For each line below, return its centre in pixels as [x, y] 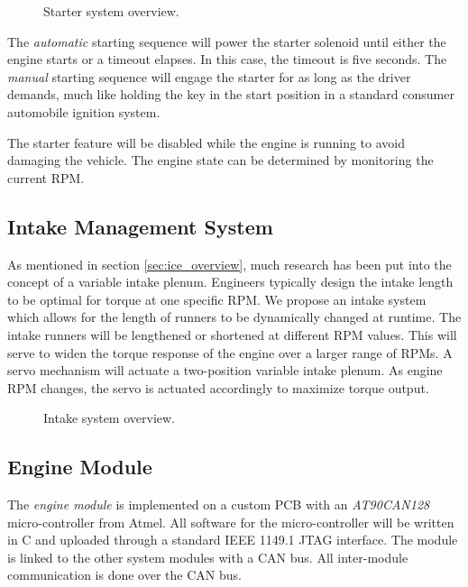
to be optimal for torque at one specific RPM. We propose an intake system [217, 299]
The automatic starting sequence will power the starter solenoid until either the [227, 41]
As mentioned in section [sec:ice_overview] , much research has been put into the [229, 264]
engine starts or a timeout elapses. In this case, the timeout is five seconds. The [227, 59]
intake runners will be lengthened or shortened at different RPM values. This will [232, 334]
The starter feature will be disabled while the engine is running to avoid [206, 142]
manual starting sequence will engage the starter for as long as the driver [209, 76]
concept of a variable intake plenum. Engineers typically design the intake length [230, 282]
